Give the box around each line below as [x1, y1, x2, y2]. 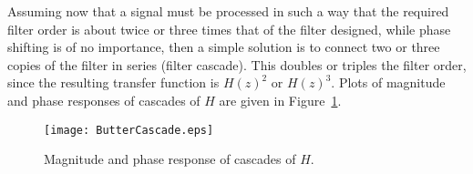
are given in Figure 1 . [219, 90, 342, 109]
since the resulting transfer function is [7, 73, 220, 92]
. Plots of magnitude [331, 73, 446, 92]
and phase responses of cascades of [7, 90, 201, 109]
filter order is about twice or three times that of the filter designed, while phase [7, 19, 451, 38]
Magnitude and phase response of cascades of [44, 149, 296, 169]
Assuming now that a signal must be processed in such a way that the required [7, 2, 449, 20]
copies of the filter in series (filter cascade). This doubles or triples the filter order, [7, 55, 467, 74]
